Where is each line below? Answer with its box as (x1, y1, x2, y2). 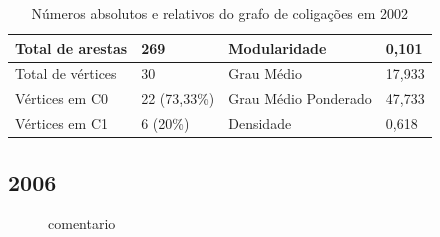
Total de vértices (15, 63, 117, 84)
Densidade (228, 113, 292, 134)
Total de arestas (15, 37, 128, 58)
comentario (48, 213, 116, 234)
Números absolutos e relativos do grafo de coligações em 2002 (31, 3, 409, 23)
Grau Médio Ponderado (228, 88, 372, 109)
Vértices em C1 (15, 113, 109, 134)
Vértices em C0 (15, 88, 109, 109)
